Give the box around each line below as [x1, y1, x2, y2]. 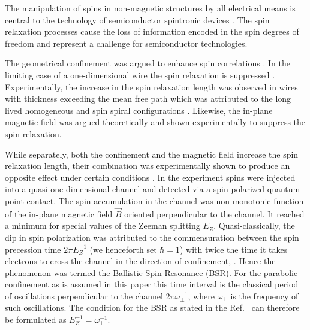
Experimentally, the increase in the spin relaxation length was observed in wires [5, 80, 298, 93]
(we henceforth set [89, 243, 157, 255]
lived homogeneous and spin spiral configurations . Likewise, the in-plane [5, 104, 273, 116]
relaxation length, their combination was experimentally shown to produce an [5, 159, 290, 172]
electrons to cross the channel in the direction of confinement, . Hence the [5, 255, 276, 267]
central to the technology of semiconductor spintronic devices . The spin [5, 13, 270, 26]
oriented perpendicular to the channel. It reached [124, 207, 305, 220]
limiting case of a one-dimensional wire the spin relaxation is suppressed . [5, 68, 275, 81]
